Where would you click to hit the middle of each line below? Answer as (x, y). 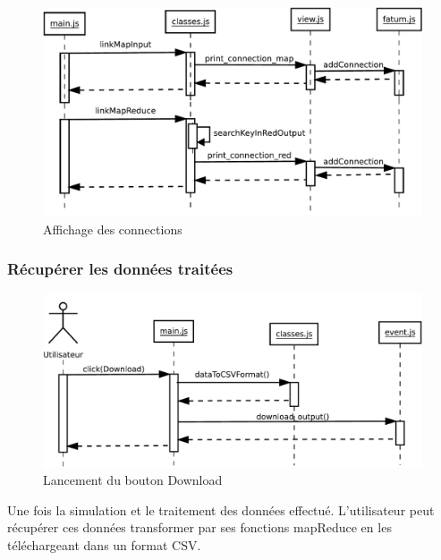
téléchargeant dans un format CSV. (104, 544)
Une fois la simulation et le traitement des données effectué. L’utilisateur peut (221, 509)
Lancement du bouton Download (133, 480)
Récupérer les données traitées (120, 269)
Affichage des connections (113, 229)
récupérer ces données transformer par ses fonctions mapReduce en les (199, 527)
